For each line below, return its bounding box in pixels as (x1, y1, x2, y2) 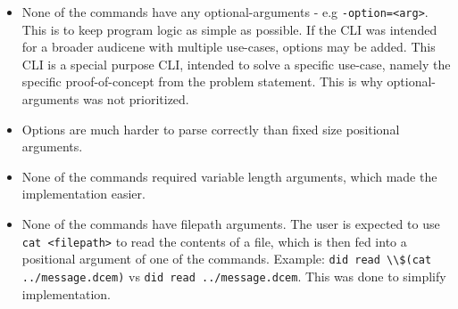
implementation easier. (21, 184, 146, 203)
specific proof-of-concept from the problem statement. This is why (21, 72, 383, 91)
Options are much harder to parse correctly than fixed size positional (21, 119, 400, 138)
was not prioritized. (82, 90, 189, 109)
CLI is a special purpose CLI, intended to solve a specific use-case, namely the (21, 54, 451, 73)
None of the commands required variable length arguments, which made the (21, 167, 437, 185)
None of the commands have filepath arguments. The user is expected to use (21, 215, 440, 232)
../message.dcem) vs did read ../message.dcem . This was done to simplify (21, 266, 446, 285)
